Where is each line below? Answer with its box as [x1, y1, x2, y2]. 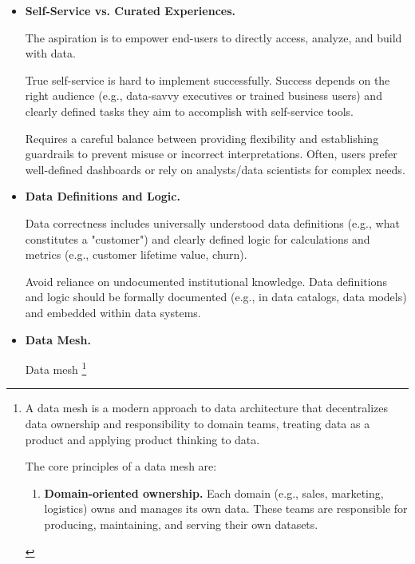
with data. [25, 45, 76, 62]
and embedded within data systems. [25, 304, 201, 320]
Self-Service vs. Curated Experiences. [25, 2, 235, 18]
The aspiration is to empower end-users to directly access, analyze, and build [25, 29, 402, 46]
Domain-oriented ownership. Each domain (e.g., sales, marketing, [44, 484, 384, 501]
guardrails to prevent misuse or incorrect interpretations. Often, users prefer [25, 145, 397, 162]
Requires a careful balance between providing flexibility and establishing [25, 129, 379, 146]
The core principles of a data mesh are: [25, 458, 217, 475]
